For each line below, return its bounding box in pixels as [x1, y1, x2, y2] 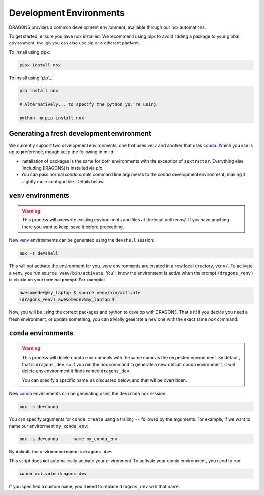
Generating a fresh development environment [9, 129, 152, 138]
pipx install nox [19, 62, 61, 68]
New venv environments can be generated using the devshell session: [9, 237, 154, 243]
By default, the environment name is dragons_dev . [9, 449, 113, 454]
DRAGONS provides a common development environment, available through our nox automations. [9, 24, 206, 30]
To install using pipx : [9, 49, 51, 55]
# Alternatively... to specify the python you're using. [19, 102, 159, 107]
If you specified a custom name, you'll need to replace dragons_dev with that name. [9, 483, 180, 489]
